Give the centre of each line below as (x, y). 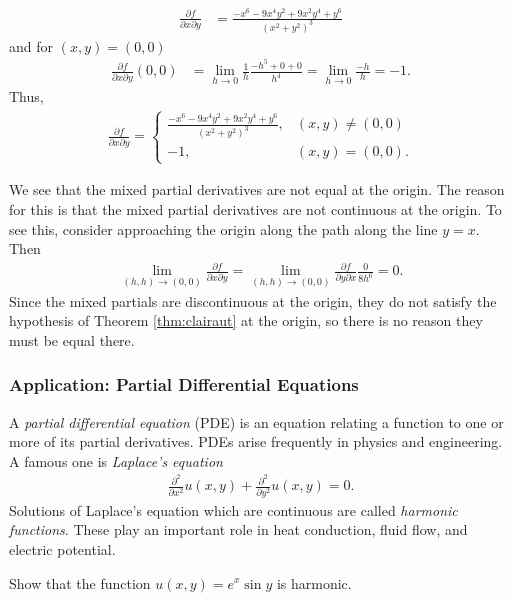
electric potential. (62, 548)
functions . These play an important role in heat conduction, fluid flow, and (238, 529)
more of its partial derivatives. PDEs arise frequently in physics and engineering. (256, 441)
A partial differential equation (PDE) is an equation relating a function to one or (256, 421)
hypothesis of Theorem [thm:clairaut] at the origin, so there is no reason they (246, 320)
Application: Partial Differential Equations (184, 384)
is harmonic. (314, 582)
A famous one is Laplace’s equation (116, 460)
